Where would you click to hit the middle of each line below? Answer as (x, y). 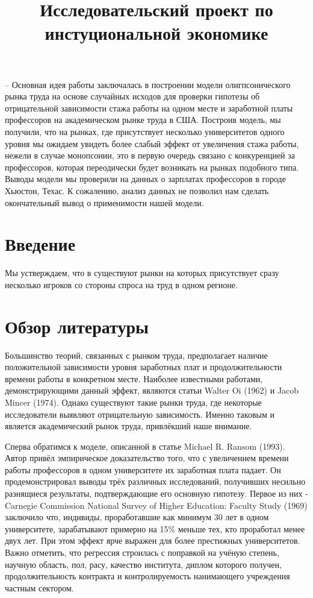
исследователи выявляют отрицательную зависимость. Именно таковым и (140, 414)
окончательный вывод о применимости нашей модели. (104, 202)
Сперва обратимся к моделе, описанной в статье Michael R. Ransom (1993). (145, 446)
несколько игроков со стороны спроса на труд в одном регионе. (121, 284)
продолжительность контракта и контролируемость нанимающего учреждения (147, 576)
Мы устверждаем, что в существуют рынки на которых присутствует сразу (142, 273)
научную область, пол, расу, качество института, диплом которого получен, (143, 564)
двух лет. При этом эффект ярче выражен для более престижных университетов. (153, 540)
